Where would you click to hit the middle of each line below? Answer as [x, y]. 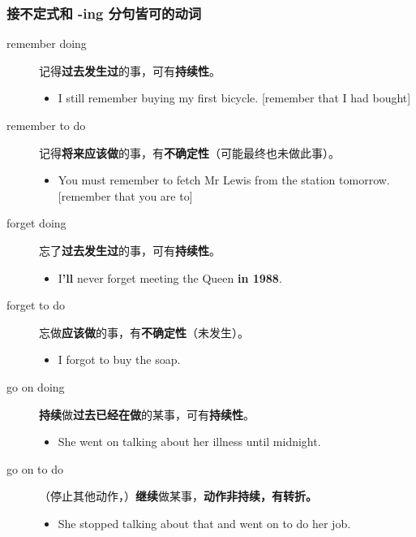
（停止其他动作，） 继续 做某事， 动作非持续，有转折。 [178, 496]
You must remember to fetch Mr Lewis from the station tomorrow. [224, 180]
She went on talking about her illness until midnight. [189, 442]
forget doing [36, 223]
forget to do [36, 305]
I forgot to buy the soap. [119, 359]
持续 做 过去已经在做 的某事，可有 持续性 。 [147, 414]
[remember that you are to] [125, 195]
